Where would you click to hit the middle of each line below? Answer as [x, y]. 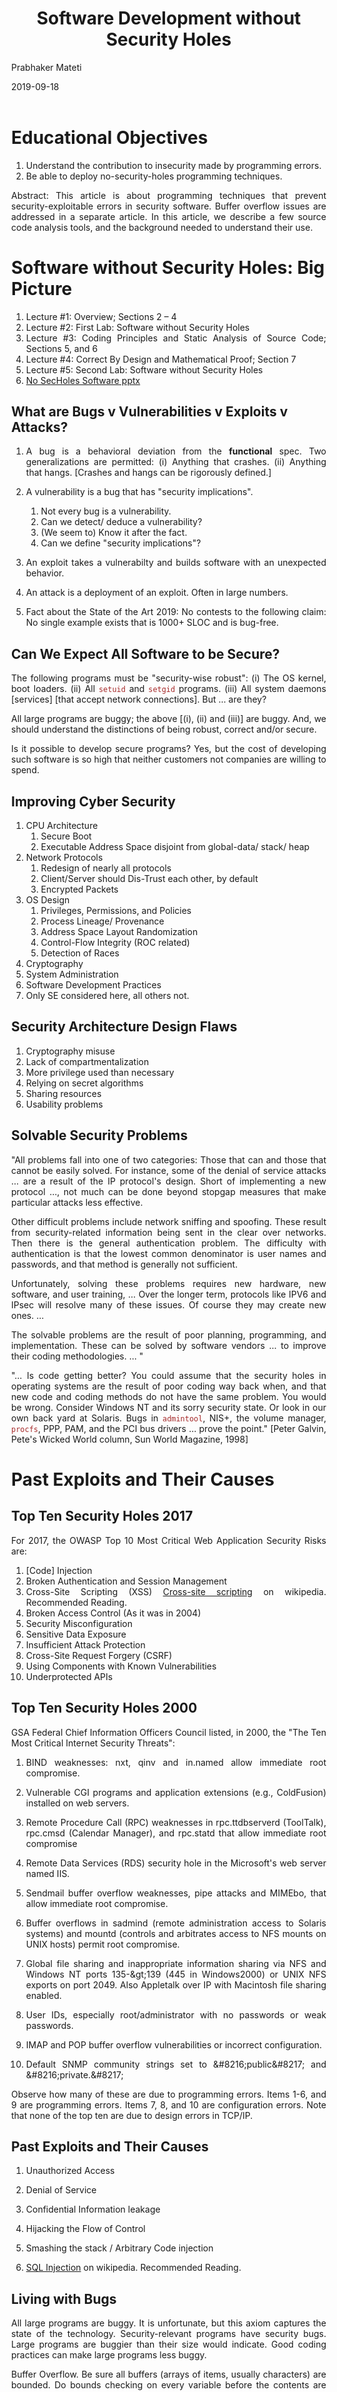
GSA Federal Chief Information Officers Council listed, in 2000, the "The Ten [169, 1732]
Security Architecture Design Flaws [124, 1027]
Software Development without [169, 18]
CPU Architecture [62, 826]
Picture [42, 288]
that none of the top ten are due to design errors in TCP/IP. [132, 2115]
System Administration [72, 974]
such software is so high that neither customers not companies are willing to [169, 759]
